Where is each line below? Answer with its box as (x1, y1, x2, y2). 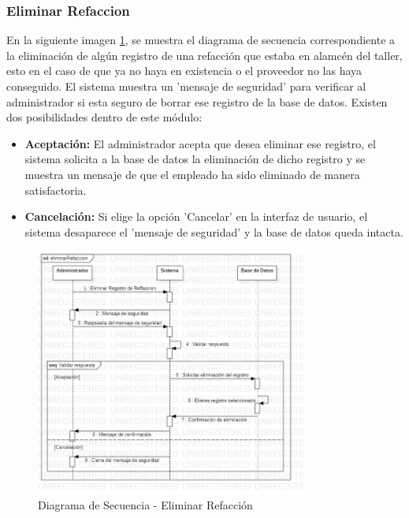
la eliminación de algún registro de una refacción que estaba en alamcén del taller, (6, 47, 403, 63)
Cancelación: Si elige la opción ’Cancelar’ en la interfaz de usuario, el (24, 208, 368, 225)
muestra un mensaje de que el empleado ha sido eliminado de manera (24, 166, 360, 182)
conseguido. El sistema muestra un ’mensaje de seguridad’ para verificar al (6, 78, 366, 94)
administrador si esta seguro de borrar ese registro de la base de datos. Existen (6, 93, 388, 110)
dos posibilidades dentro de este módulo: (6, 109, 203, 125)
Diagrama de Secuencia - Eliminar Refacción (38, 497, 253, 513)
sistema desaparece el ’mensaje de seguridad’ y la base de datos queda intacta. (24, 223, 403, 240)
